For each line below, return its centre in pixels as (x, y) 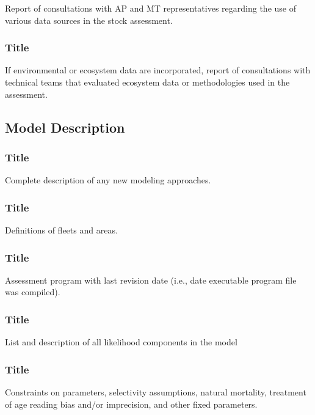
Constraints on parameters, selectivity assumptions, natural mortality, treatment (156, 392)
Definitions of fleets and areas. (61, 230)
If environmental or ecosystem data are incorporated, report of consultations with (158, 70)
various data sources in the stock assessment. (89, 20)
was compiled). (33, 292)
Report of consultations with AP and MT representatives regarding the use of (150, 8)
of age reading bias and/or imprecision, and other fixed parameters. (131, 404)
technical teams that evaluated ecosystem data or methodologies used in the (147, 82)
